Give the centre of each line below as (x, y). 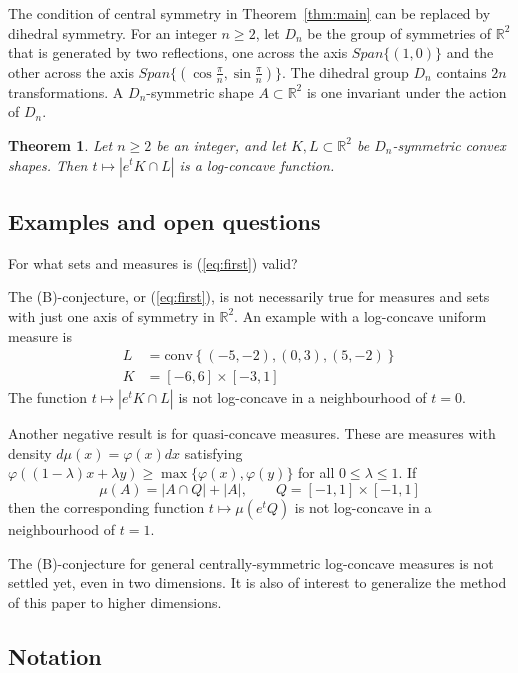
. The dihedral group (345, 71)
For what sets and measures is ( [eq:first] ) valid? (153, 262)
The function (47, 397)
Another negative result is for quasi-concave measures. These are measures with (252, 433)
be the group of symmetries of (399, 32)
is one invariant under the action (406, 91)
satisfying (213, 452)
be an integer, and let (221, 144)
